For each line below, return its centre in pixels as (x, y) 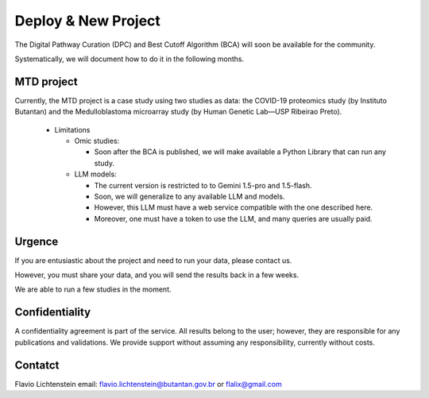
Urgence (37, 241)
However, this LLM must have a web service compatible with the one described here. (234, 207)
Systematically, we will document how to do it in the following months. (129, 59)
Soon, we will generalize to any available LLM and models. (189, 196)
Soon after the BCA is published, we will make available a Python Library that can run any (240, 152)
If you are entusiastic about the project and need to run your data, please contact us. (153, 260)
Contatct (37, 365)
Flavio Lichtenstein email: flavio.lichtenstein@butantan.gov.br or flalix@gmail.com (148, 384)
